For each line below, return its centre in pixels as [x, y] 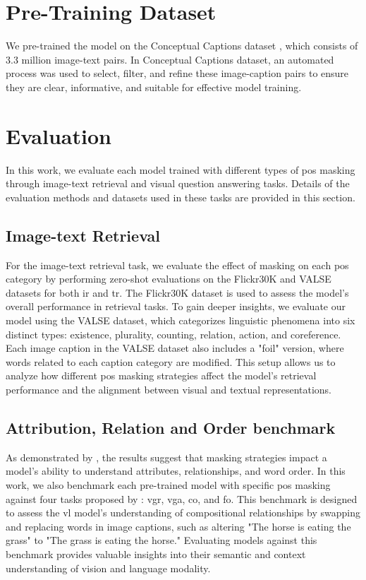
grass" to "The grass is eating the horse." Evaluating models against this [161, 540]
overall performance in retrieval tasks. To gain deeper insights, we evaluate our [176, 306]
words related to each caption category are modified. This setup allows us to [171, 361]
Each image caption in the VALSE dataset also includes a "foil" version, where [175, 348]
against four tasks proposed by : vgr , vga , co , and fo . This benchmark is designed [182, 498]
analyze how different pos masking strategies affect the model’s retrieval [161, 375]
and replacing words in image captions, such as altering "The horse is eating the [178, 526]
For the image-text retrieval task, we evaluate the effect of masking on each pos [177, 265]
